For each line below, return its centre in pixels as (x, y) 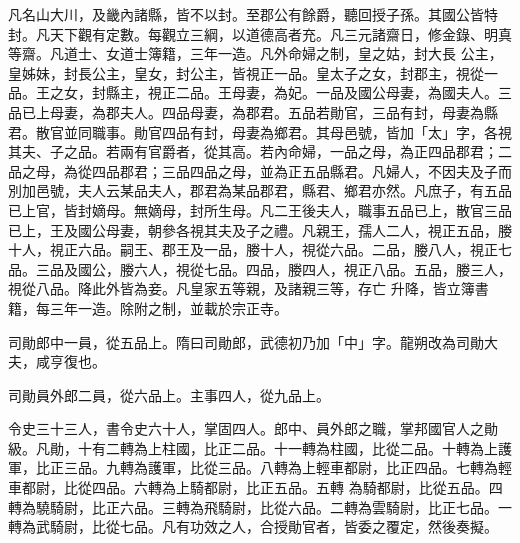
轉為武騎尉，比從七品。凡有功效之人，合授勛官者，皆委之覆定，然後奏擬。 (253, 526)
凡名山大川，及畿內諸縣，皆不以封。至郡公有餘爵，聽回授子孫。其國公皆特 (253, 14)
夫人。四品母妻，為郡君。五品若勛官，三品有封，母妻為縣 (308, 111)
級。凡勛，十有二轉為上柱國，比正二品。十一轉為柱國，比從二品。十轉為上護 (260, 447)
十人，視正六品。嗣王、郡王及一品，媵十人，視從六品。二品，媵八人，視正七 (260, 249)
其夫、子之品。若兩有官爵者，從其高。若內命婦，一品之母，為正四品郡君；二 (260, 151)
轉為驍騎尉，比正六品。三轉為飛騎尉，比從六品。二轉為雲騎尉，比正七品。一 (260, 506)
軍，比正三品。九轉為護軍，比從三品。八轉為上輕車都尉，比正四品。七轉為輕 (260, 467)
